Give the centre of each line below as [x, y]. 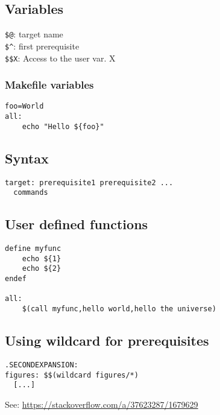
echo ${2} [42, 269]
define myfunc [33, 249]
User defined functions [77, 224]
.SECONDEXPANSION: [42, 365]
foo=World [24, 106]
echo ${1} [42, 258]
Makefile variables [49, 85]
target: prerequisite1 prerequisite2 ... [89, 182]
